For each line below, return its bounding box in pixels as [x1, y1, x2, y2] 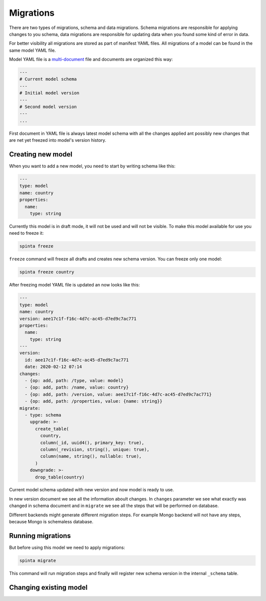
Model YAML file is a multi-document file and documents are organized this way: [9, 57, 173, 63]
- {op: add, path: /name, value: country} [25, 384, 129, 390]
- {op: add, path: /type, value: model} [25, 378, 124, 383]
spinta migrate [19, 558, 56, 563]
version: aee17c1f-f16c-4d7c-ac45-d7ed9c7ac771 [19, 316, 136, 321]
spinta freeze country [19, 269, 74, 275]
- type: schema [25, 412, 62, 418]
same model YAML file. [9, 47, 56, 53]
